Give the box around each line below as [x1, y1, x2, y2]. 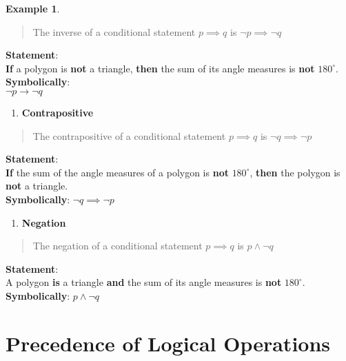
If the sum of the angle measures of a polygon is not [6, 165, 229, 179]
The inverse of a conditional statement [32, 24, 196, 39]
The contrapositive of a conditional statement [32, 128, 226, 143]
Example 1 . [6, 1, 60, 15]
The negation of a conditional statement [32, 238, 203, 253]
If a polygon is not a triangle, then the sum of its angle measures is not [6, 61, 315, 75]
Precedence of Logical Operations [6, 329, 331, 357]
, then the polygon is [250, 165, 340, 179]
